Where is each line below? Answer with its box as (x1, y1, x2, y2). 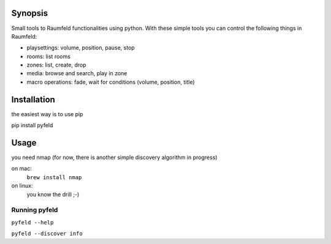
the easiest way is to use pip (11, 110, 83, 117)
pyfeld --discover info (11, 230, 83, 237)
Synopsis (11, 8, 48, 18)
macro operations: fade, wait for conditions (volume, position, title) (26, 78, 196, 86)
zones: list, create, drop (26, 61, 86, 68)
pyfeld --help (11, 219, 54, 226)
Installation (11, 94, 55, 105)
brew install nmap (26, 174, 82, 180)
